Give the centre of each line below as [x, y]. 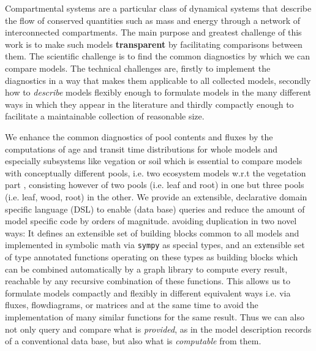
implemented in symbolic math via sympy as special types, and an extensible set [155, 245]
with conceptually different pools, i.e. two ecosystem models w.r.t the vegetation [156, 172]
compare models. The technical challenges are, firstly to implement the [138, 68]
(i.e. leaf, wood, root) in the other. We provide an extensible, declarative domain [156, 196]
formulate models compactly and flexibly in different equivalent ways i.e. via [148, 292]
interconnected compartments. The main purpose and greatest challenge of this [153, 32]
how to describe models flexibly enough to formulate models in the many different [158, 92]
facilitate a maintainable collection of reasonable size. [105, 116]
